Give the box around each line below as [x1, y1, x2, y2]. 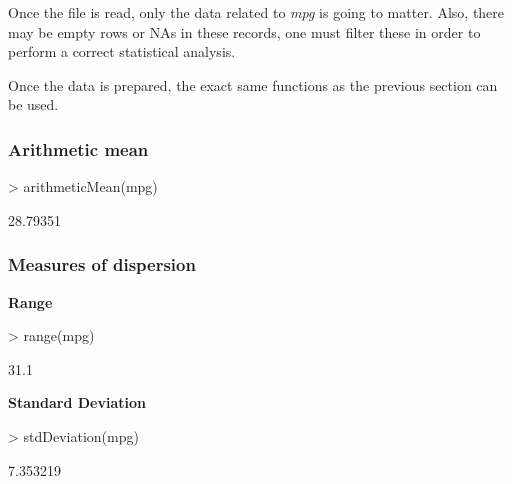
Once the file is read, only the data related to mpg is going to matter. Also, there [8, 2, 505, 22]
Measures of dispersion [8, 252, 196, 277]
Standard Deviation [8, 392, 146, 413]
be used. [8, 94, 59, 115]
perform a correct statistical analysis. [8, 41, 236, 62]
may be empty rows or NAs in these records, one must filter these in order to [8, 21, 481, 42]
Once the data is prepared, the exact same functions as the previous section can [8, 74, 498, 95]
